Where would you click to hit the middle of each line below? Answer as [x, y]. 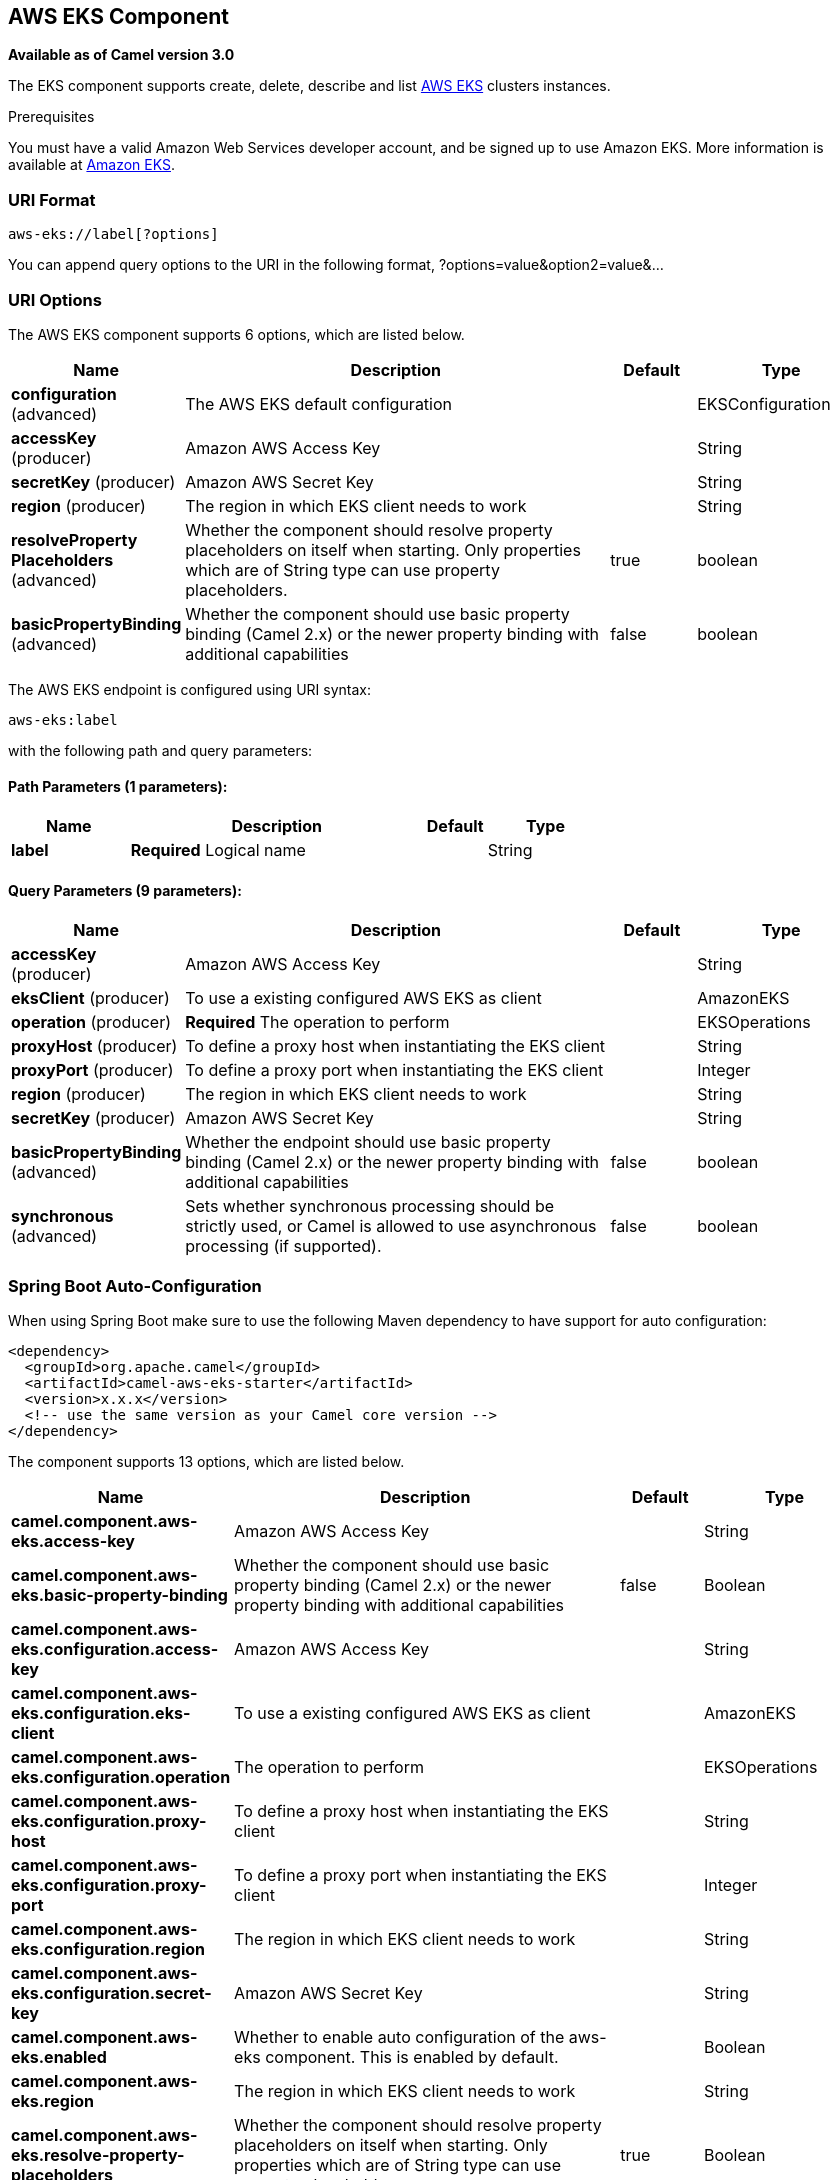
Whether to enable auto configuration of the [399, 2037]
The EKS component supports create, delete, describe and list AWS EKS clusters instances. [309, 86]
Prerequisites [51, 117]
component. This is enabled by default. [412, 2057]
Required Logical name [218, 850]
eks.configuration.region [108, 1949]
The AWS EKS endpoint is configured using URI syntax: [189, 689]
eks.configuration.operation [121, 1777]
